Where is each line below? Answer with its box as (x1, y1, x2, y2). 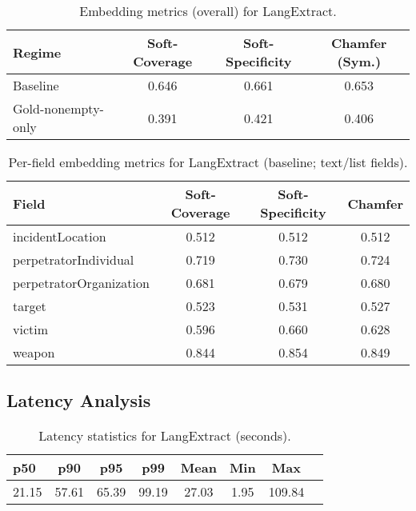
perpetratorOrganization (13, 273, 150, 292)
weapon (13, 343, 55, 361)
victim (13, 320, 49, 338)
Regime (13, 42, 62, 62)
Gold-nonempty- (13, 99, 104, 118)
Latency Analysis (6, 388, 151, 413)
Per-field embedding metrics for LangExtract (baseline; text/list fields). (8, 153, 408, 171)
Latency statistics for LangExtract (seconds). (38, 426, 291, 445)
